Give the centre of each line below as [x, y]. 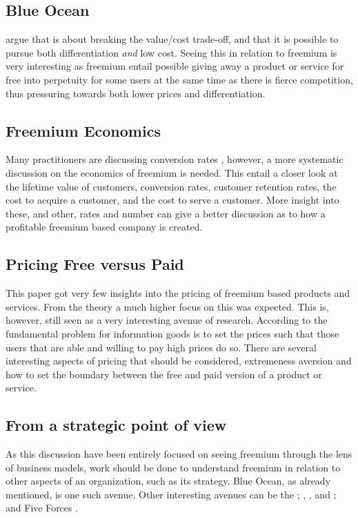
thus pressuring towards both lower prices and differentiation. [136, 93]
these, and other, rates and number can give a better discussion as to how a [166, 213]
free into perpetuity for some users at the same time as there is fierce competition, [179, 79]
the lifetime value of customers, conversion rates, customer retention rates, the [171, 186]
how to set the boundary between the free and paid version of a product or [164, 374]
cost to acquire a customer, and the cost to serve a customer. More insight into [172, 200]
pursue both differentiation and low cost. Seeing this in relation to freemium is [171, 52]
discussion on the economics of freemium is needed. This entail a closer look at [172, 172]
